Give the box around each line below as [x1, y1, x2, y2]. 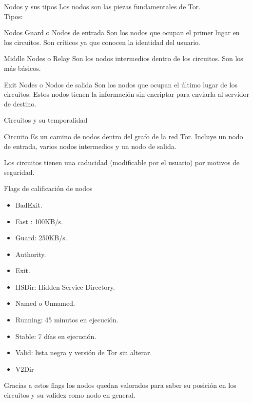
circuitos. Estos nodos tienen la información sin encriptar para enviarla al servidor [4, 89, 250, 99]
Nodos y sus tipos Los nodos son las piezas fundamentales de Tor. [4, 1, 201, 11]
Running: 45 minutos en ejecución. [15, 315, 118, 325]
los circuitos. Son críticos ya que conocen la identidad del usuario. [4, 37, 200, 47]
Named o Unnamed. [15, 298, 75, 308]
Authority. [15, 249, 46, 259]
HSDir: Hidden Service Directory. [15, 281, 115, 292]
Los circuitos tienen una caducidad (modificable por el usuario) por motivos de [4, 157, 240, 168]
